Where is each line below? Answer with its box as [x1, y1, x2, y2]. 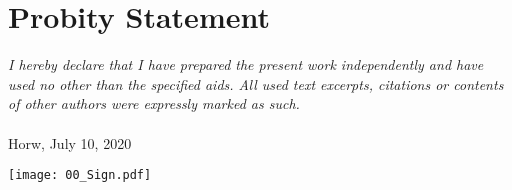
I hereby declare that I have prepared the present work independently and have [8, 54, 484, 75]
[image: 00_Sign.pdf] [8, 168, 152, 183]
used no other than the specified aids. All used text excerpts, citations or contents [8, 73, 504, 94]
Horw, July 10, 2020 [8, 132, 132, 153]
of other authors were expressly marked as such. [8, 93, 300, 114]
